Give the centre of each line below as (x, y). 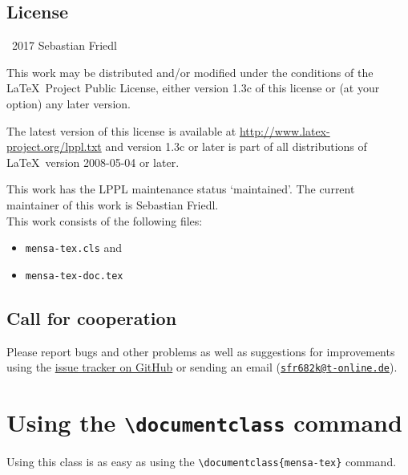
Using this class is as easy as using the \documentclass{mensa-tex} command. (202, 462)
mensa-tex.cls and (74, 248)
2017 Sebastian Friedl (64, 45)
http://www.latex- (285, 130)
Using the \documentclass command (204, 422)
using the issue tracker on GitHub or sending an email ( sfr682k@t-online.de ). (202, 367)
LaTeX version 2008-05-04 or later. (93, 162)
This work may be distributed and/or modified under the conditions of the (190, 72)
